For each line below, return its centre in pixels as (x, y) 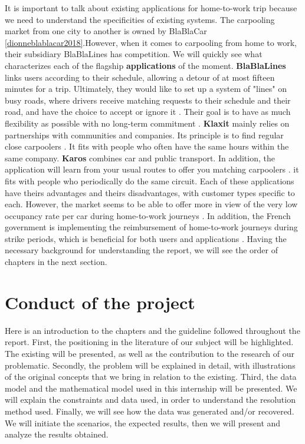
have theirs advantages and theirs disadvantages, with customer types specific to (150, 192)
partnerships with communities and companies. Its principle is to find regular (144, 135)
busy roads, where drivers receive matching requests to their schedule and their (148, 100)
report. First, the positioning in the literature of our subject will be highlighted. (149, 342)
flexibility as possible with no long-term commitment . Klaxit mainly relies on (147, 123)
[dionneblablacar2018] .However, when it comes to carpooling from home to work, (151, 42)
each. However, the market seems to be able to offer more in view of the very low (151, 204)
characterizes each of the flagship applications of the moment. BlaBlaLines (145, 65)
